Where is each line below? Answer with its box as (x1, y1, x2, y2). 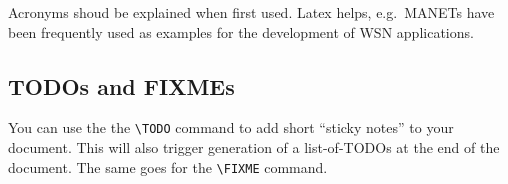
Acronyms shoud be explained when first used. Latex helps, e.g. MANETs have (8, 2, 495, 22)
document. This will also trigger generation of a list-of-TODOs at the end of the (8, 137, 500, 158)
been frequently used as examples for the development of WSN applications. (8, 21, 474, 42)
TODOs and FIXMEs (8, 70, 235, 101)
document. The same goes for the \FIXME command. (8, 156, 328, 177)
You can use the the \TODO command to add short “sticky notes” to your (8, 117, 454, 138)
